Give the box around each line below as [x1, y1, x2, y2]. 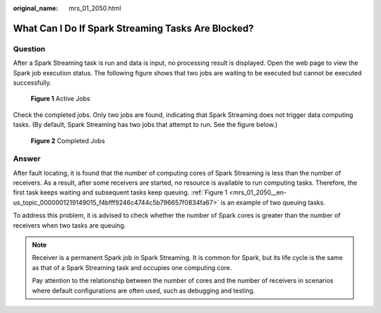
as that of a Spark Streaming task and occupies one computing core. [32, 263, 232, 271]
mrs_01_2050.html [68, 4, 121, 12]
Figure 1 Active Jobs [30, 94, 91, 103]
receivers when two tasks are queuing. [13, 221, 126, 229]
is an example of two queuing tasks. [220, 198, 326, 207]
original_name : [13, 4, 59, 12]
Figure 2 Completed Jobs [30, 136, 105, 145]
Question [13, 44, 46, 54]
